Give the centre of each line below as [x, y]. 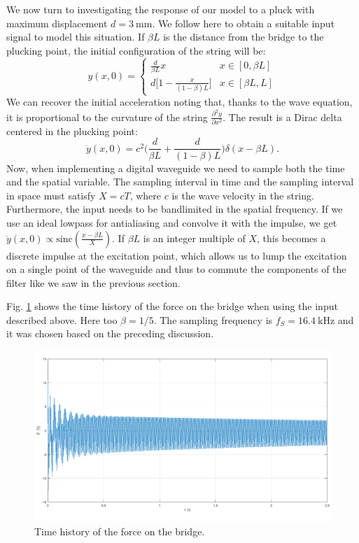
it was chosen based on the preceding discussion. [110, 333]
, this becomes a [291, 238]
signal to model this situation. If [76, 37]
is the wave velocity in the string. [243, 195]
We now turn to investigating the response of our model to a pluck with [161, 9]
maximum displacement [57, 23]
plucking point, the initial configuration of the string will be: [136, 50]
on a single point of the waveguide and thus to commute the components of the [176, 269]
